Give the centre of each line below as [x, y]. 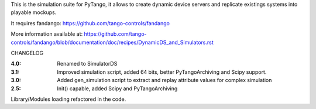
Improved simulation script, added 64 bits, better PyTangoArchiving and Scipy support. [162, 72]
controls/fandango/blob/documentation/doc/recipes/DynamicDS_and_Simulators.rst [112, 42]
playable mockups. [34, 12]
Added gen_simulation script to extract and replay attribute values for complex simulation [164, 80]
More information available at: [47, 34]
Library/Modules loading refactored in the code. [68, 99]
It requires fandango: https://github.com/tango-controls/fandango [90, 23]
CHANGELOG [27, 53]
